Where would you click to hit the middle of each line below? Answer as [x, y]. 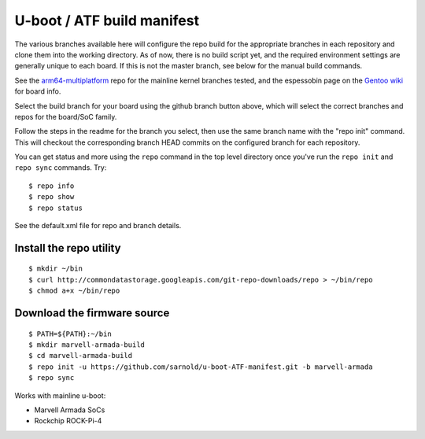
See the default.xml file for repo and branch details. [98, 226]
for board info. [38, 91]
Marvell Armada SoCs [70, 410]
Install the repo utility [68, 248]
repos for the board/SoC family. [66, 116]
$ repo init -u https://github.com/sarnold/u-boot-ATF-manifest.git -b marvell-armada [201, 367]
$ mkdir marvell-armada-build [87, 345]
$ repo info [52, 186]
